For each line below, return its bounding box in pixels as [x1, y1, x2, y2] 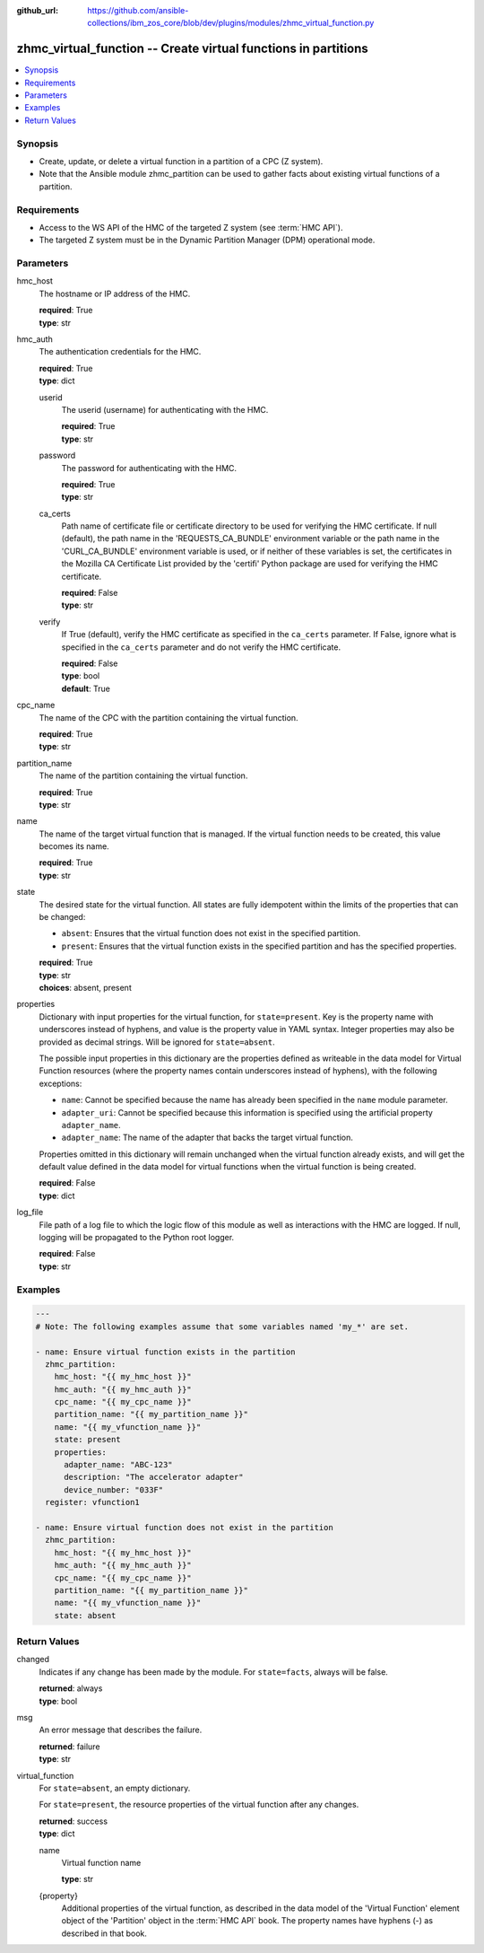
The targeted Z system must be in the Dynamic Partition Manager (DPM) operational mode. [39, 234, 376, 246]
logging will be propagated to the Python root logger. [39, 1232, 235, 1243]
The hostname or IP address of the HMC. [39, 288, 191, 299]
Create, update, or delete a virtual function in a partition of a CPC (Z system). [39, 156, 324, 166]
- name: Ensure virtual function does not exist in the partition [35, 1522, 333, 1532]
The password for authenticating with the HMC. [61, 462, 238, 473]
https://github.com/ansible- [87, 5, 189, 15]
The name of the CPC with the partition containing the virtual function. [39, 712, 299, 723]
